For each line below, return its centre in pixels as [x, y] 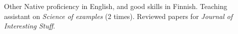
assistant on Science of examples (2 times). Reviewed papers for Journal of [119, 16]
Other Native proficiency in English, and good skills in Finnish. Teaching [116, 6]
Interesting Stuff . [30, 26]
